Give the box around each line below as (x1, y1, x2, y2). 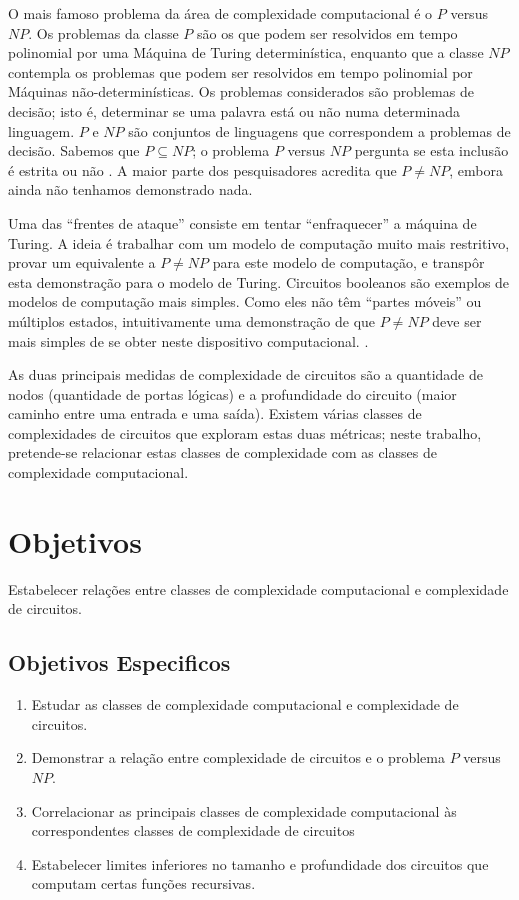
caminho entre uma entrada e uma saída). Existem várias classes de (8, 403, 422, 424)
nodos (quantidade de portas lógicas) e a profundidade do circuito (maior (8, 383, 457, 404)
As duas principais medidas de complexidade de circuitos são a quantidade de (8, 364, 483, 385)
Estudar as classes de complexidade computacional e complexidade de (31, 694, 459, 715)
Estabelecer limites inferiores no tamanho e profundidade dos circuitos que (31, 853, 489, 874)
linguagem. (8, 120, 75, 141)
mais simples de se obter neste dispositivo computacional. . (8, 330, 369, 351)
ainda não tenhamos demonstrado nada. (8, 179, 253, 200)
